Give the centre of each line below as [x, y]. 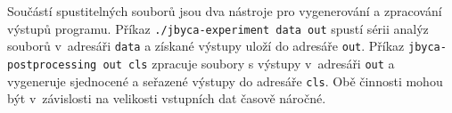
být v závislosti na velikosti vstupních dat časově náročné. [167, 98]
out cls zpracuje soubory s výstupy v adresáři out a [249, 63]
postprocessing [52, 65]
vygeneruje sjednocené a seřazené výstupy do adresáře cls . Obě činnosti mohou [225, 81]
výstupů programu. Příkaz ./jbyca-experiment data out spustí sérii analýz [218, 28]
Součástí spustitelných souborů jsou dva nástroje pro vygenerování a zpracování [225, 11]
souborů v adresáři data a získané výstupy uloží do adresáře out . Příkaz [206, 46]
